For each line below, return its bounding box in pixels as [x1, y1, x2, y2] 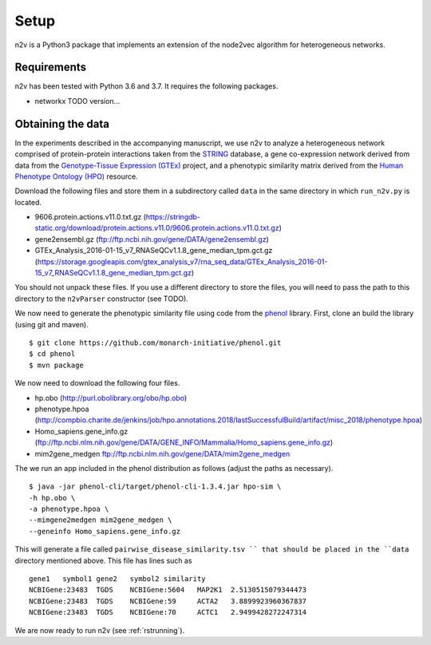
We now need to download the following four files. [14, 378, 180, 388]
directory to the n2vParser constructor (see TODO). [14, 294, 189, 303]
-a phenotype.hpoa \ [29, 505, 109, 514]
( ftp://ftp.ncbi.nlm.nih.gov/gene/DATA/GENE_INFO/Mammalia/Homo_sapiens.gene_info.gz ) [34, 437, 334, 447]
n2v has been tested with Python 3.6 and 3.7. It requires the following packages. [14, 81, 279, 91]
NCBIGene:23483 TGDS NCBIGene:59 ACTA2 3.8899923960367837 [29, 596, 307, 606]
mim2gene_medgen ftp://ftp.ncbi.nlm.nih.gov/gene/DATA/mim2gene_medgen [34, 449, 291, 458]
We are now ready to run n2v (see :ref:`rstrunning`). [14, 625, 185, 635]
